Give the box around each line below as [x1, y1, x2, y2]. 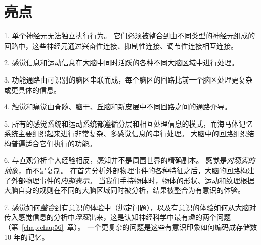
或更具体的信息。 [4, 84, 61, 95]
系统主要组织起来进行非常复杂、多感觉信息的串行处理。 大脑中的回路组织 [4, 128, 247, 139]
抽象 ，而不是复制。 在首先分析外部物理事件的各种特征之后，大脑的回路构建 [4, 165, 254, 176]
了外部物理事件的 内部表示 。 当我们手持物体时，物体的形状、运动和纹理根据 [4, 175, 254, 185]
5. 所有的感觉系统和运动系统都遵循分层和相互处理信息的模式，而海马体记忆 [4, 118, 253, 129]
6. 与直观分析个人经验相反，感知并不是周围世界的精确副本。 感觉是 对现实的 [4, 155, 255, 166]
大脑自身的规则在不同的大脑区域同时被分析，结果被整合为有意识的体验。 [4, 185, 245, 195]
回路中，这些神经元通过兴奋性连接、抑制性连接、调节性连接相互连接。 [4, 40, 238, 51]
